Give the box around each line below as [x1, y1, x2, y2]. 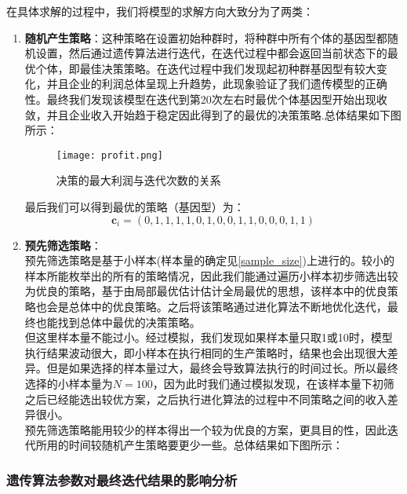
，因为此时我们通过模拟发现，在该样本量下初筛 [152, 375, 394, 391]
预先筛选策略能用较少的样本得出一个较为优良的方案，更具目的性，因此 [24, 421, 387, 437]
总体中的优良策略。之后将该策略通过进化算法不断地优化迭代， [68, 298, 387, 314]
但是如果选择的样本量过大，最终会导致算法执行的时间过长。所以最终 [46, 360, 398, 376]
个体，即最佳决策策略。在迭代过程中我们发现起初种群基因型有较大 [35, 60, 376, 76]
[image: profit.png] [56, 149, 163, 161]
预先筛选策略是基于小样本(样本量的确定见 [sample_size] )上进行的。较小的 [24, 252, 394, 269]
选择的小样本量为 [24, 375, 113, 391]
